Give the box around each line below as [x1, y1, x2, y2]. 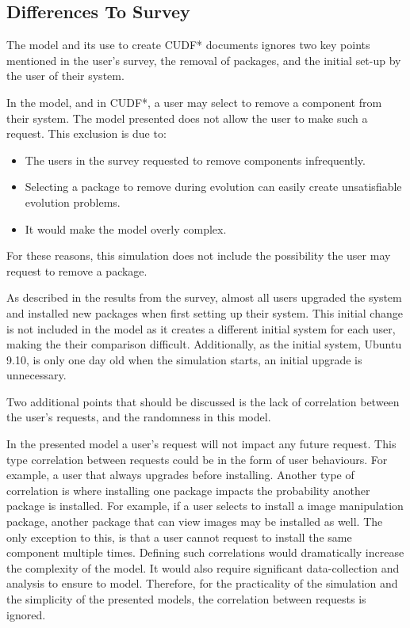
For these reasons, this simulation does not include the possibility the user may [6, 247, 391, 264]
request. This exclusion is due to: [6, 125, 167, 142]
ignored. [6, 606, 46, 622]
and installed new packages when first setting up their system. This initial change [6, 304, 403, 321]
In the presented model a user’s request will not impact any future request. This [6, 436, 397, 452]
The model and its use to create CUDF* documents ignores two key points [6, 36, 370, 53]
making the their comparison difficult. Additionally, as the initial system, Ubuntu [6, 336, 402, 352]
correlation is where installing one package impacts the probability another [6, 481, 370, 498]
